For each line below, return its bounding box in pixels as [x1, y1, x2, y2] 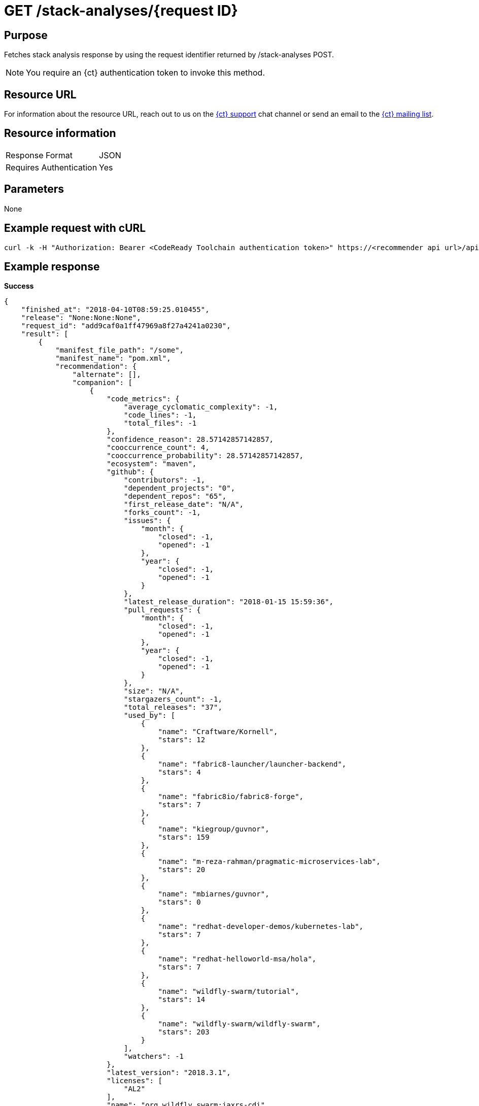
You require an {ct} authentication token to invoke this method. [26, 67, 265, 78]
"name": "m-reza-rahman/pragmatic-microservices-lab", [158, 857, 381, 866]
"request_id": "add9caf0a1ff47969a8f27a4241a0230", [21, 322, 231, 330]
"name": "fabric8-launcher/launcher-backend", [158, 760, 347, 769]
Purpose [4, 28, 48, 42]
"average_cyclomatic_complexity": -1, [124, 403, 278, 411]
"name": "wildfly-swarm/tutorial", [158, 987, 299, 996]
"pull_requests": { [124, 606, 201, 614]
